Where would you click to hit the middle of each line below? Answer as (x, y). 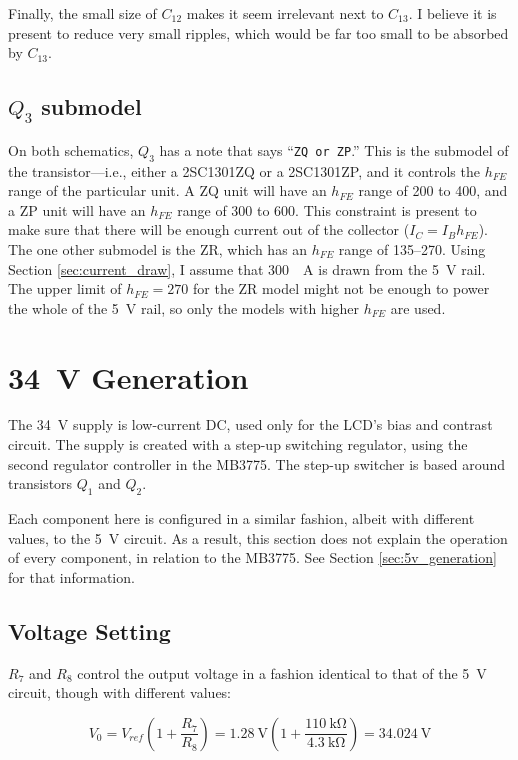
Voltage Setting (89, 630)
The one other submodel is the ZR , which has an (158, 248)
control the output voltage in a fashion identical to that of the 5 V (282, 672)
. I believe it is (452, 13)
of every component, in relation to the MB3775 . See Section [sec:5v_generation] (252, 557)
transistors (40, 483)
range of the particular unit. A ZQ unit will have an (167, 190)
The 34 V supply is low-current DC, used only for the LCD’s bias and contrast (250, 424)
